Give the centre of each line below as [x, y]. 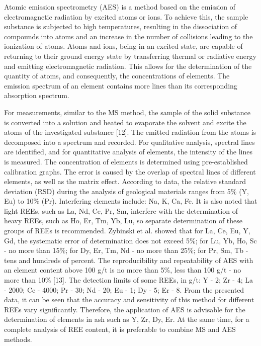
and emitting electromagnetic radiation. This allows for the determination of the [128, 66]
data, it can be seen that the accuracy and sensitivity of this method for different [129, 299]
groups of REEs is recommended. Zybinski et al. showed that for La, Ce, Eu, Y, [127, 231]
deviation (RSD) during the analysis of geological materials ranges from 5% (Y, [126, 191]
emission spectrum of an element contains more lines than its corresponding [121, 85]
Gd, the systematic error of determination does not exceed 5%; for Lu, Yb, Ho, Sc [130, 240]
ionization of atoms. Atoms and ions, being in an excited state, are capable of [123, 46]
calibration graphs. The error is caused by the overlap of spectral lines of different [130, 171]
